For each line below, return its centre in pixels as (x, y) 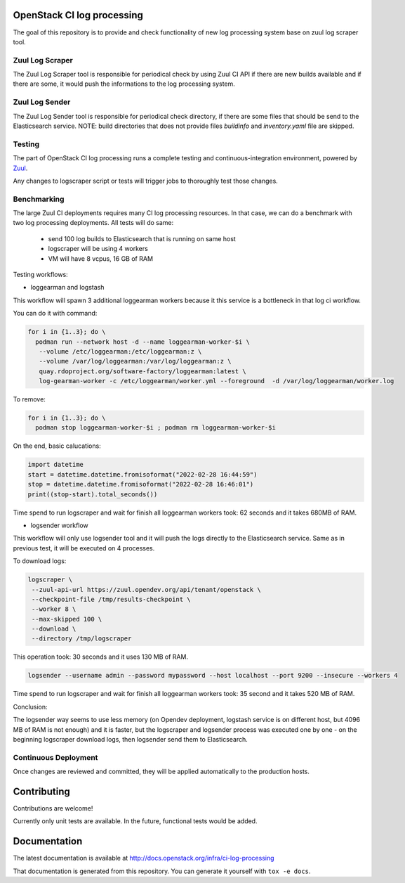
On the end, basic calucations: (57, 446)
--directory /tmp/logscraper (82, 639)
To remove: (29, 399)
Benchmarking (39, 199)
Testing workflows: (40, 274)
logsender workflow (60, 525)
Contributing (41, 791)
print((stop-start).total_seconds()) (93, 494)
